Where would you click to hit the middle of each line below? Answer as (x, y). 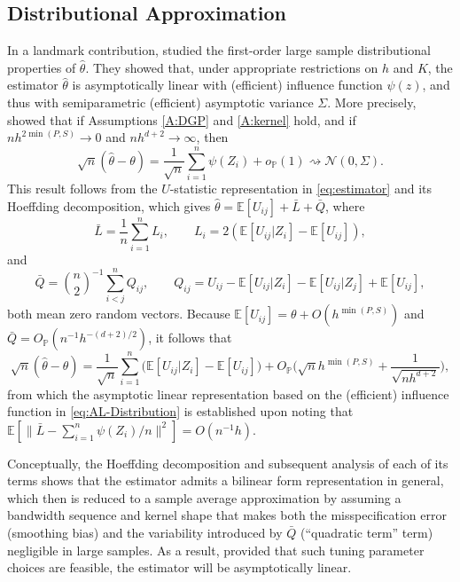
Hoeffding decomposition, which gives (109, 205)
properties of (42, 67)
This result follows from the (82, 188)
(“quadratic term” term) (367, 533)
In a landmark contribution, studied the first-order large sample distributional (219, 50)
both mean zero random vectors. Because (119, 314)
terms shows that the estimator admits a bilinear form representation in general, (226, 480)
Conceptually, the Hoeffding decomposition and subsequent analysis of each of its (228, 463)
